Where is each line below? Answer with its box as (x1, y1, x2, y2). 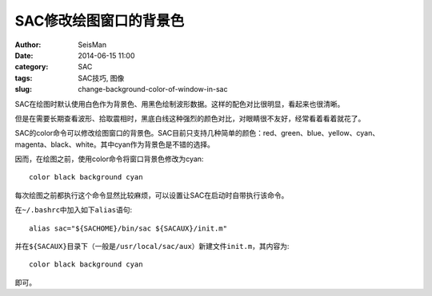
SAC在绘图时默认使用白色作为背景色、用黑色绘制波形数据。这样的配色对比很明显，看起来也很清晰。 (14, 99, 345, 109)
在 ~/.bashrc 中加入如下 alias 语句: (14, 205, 133, 215)
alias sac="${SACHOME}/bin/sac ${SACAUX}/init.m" (29, 223, 228, 233)
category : (14, 62, 49, 72)
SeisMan (78, 40, 107, 49)
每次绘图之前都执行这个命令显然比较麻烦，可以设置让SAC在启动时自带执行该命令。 (14, 190, 289, 199)
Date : (14, 50, 34, 60)
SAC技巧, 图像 (78, 73, 125, 83)
